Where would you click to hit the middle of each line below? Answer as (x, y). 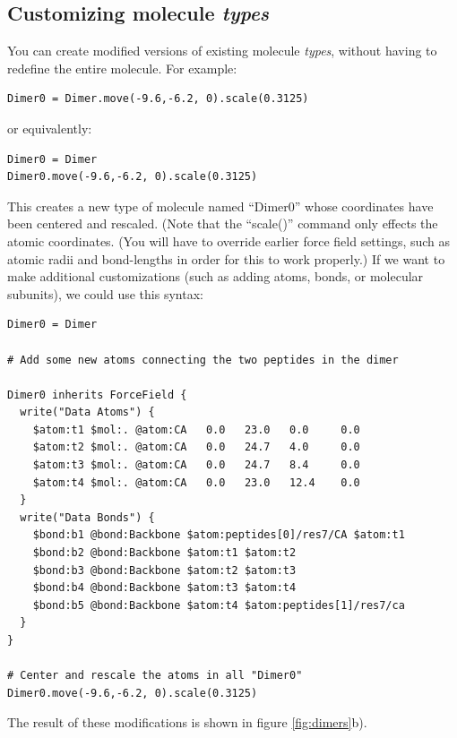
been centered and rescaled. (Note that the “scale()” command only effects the (223, 223)
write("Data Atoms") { (87, 412)
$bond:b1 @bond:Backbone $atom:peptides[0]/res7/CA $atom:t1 (219, 535)
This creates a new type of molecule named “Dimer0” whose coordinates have (220, 206)
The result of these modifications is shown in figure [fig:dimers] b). (187, 722)
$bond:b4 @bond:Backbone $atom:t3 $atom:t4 (164, 588)
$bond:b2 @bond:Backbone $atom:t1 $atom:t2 (164, 553)
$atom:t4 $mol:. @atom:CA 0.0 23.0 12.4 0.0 (196, 482)
